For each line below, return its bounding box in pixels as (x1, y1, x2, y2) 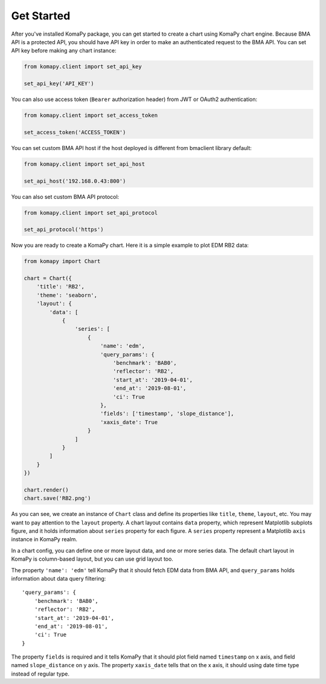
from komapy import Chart (24, 258, 101, 265)
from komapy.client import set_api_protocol (24, 209, 158, 216)
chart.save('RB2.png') (24, 495, 91, 502)
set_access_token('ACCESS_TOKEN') (24, 129, 126, 135)
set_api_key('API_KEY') (24, 80, 95, 87)
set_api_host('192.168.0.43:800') (24, 177, 126, 184)
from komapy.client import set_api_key (24, 64, 142, 70)
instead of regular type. (11, 670, 69, 677)
